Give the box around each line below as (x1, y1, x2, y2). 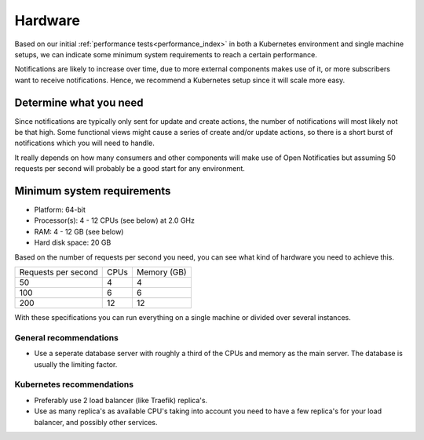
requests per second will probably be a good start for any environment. (14, 164, 245, 173)
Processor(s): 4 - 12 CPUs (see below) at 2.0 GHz (34, 216, 196, 225)
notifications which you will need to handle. (14, 138, 155, 148)
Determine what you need (14, 96, 144, 109)
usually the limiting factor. (34, 359, 118, 369)
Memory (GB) (136, 267, 188, 278)
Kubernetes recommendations (14, 379, 133, 390)
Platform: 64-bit (34, 205, 86, 215)
